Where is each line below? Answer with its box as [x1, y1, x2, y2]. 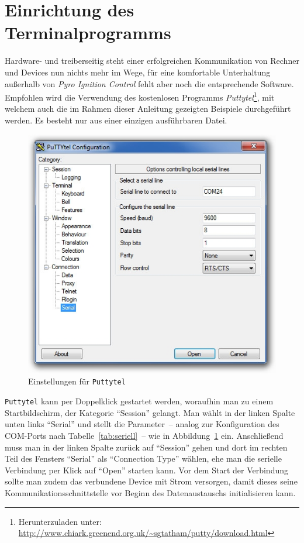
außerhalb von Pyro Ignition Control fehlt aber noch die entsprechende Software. [5, 77, 294, 90]
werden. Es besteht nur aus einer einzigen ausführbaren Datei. [5, 114, 227, 126]
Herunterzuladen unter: [18, 515, 102, 527]
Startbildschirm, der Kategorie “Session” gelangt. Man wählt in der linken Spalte [5, 406, 295, 418]
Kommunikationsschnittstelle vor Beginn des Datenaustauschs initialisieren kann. [5, 486, 296, 499]
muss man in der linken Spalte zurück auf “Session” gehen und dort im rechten [5, 441, 288, 453]
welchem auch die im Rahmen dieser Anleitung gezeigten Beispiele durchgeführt [5, 102, 291, 115]
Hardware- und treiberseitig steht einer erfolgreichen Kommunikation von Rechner [5, 54, 299, 67]
